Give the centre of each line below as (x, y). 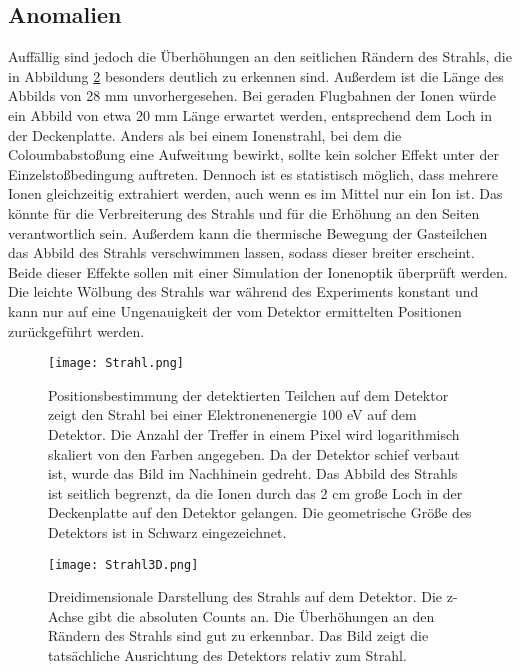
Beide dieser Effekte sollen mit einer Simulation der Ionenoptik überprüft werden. (258, 271)
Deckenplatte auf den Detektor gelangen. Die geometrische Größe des (260, 512)
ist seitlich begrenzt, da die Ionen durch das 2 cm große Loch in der (255, 492)
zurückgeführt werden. (76, 330)
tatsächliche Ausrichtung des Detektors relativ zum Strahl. (227, 654)
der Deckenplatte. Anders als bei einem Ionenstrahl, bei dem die (205, 134)
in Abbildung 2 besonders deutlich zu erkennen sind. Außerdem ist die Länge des (256, 75)
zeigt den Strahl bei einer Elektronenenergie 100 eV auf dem (232, 414)
